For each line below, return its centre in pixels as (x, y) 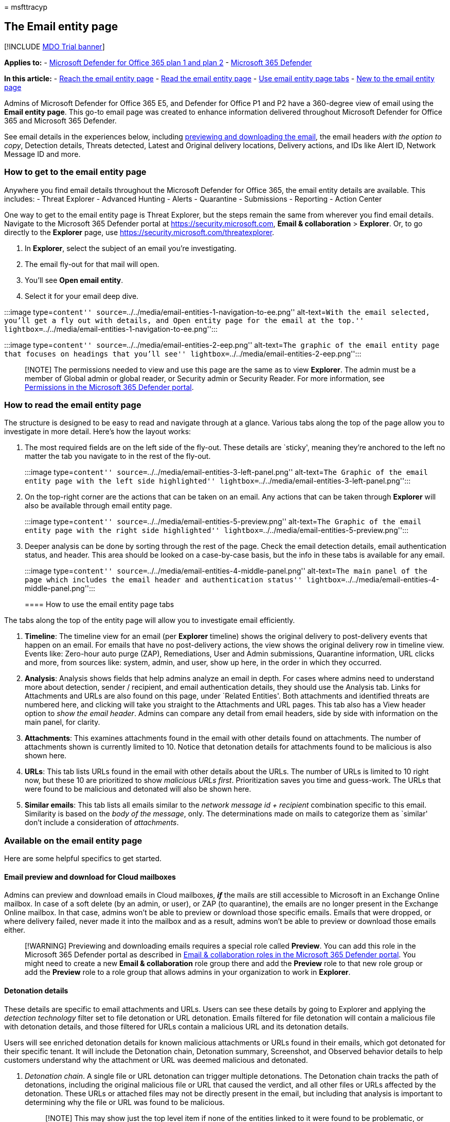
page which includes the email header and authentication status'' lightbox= (185, 580)
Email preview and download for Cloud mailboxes (90, 877)
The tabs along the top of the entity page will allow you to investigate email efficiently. (150, 620)
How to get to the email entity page (75, 172)
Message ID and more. (42, 154)
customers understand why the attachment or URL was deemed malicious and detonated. (156, 1060)
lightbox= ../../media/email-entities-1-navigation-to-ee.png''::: (111, 329)
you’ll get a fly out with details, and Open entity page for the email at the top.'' (184, 320)
